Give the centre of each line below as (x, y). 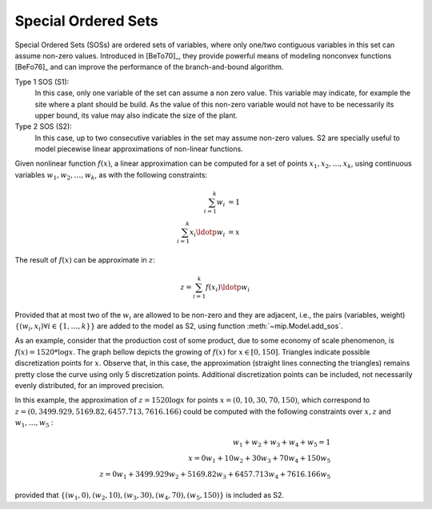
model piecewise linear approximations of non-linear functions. (139, 149)
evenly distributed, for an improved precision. (90, 385)
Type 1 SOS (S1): (42, 82)
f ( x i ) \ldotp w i (228, 288)
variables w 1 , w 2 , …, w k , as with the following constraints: (111, 176)
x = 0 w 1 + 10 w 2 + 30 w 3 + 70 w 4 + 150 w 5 (260, 459)
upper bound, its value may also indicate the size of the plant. (136, 115)
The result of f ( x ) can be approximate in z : (85, 259)
